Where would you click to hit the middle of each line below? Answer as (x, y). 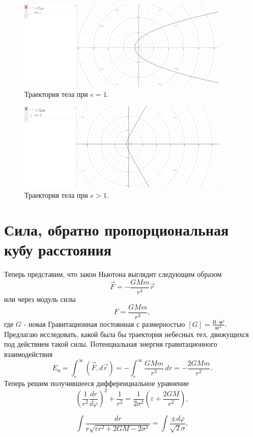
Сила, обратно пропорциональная (117, 230)
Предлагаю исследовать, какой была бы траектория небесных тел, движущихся (126, 334)
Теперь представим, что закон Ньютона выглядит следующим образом (113, 274)
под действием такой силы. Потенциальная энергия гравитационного (111, 344)
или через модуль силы (40, 299)
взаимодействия (29, 354)
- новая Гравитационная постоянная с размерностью (104, 324)
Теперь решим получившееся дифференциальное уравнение (96, 383)
